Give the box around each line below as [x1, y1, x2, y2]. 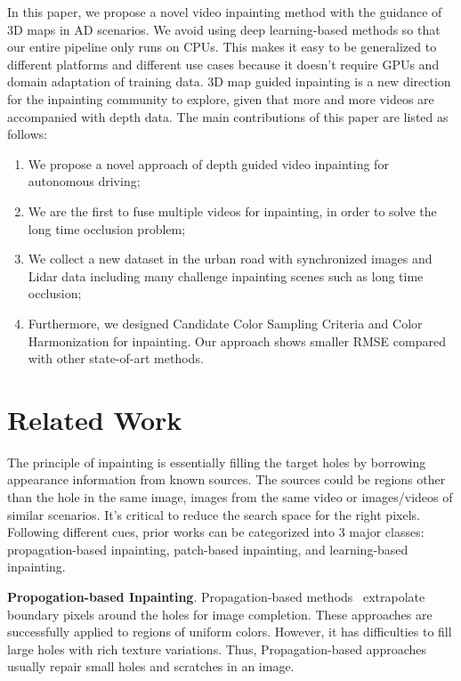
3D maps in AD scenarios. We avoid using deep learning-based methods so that [7, 20, 441, 38]
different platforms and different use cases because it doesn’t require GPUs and [7, 54, 440, 73]
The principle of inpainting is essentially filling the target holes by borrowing [7, 452, 426, 471]
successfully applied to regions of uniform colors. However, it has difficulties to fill [7, 622, 452, 641]
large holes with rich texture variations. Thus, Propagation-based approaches [7, 639, 427, 658]
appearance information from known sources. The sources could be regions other [7, 470, 446, 489]
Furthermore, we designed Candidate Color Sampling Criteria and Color [28, 313, 423, 332]
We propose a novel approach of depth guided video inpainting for [28, 154, 389, 173]
